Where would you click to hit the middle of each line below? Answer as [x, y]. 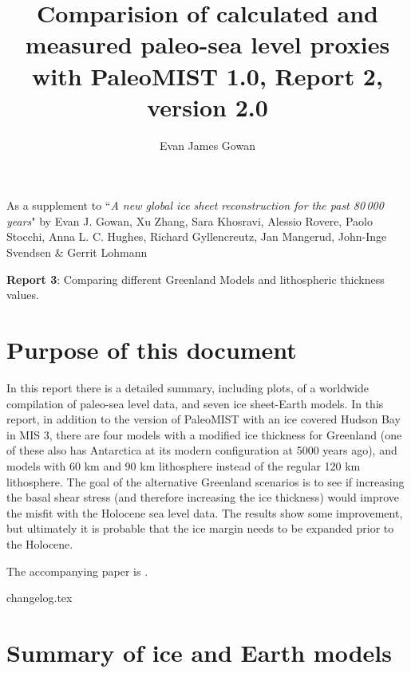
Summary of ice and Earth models [199, 652]
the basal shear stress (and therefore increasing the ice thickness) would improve [203, 497]
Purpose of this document [152, 350]
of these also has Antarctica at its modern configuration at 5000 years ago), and [202, 450]
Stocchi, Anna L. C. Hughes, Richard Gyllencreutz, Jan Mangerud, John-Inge [197, 236]
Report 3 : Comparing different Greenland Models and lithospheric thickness [196, 279]
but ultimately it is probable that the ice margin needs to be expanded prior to [200, 528]
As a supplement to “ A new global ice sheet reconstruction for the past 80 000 [195, 205]
